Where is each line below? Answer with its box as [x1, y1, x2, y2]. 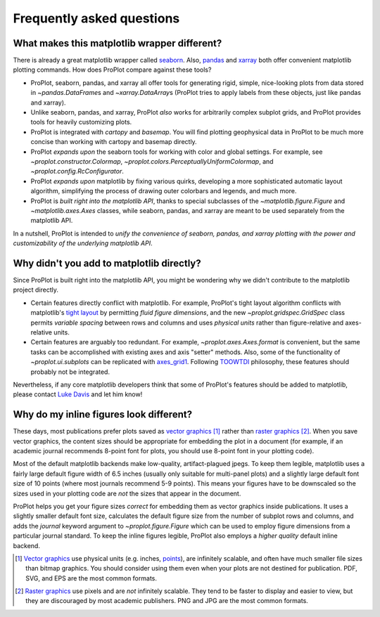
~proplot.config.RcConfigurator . [30, 167, 125, 176]
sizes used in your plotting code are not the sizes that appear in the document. [13, 489, 241, 498]
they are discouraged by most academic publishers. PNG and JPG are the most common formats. [25, 597, 309, 605]
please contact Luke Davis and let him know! [13, 390, 143, 398]
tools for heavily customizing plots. [30, 118, 132, 126]
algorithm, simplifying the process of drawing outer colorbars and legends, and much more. [30, 187, 297, 195]
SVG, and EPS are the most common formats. [25, 573, 158, 583]
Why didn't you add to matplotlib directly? [13, 257, 201, 269]
